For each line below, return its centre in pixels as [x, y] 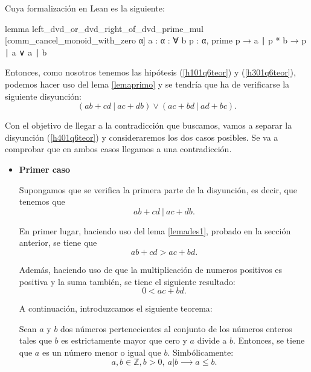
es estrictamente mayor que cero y [124, 340]
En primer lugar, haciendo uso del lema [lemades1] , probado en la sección [155, 230]
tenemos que [42, 201]
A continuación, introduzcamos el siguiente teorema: [116, 308]
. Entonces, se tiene [269, 340]
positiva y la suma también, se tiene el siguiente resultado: [127, 281]
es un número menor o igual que [101, 352]
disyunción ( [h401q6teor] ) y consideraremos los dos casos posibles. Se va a [142, 137]
